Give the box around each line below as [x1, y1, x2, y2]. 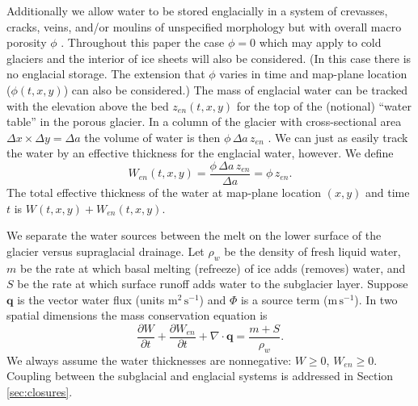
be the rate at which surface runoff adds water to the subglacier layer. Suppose [17, 275, 408, 292]
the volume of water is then [84, 128, 221, 145]
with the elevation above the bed [6, 97, 169, 114]
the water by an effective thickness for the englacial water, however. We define [6, 144, 394, 161]
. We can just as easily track [268, 128, 408, 145]
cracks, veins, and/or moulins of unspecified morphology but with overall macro [6, 18, 402, 35]
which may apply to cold [259, 34, 382, 51]
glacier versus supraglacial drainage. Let [6, 242, 205, 259]
